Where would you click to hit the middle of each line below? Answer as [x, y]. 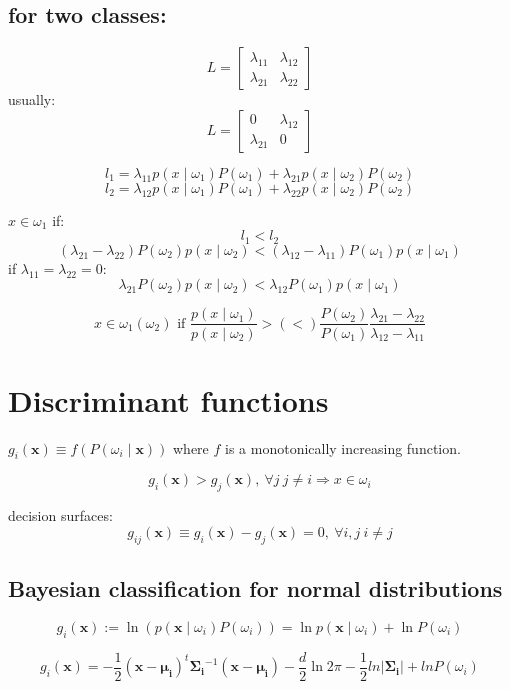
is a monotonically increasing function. [343, 447]
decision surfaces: [60, 515]
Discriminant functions [168, 399]
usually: [32, 99]
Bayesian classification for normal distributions [255, 588]
